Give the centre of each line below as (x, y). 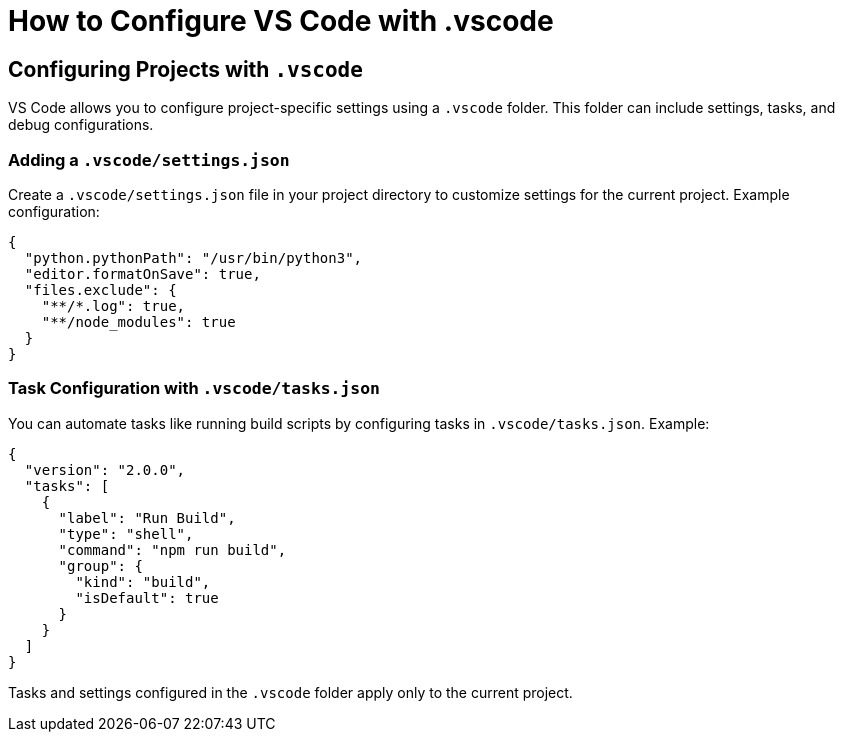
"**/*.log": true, (113, 305)
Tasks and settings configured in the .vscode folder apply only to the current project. (290, 692)
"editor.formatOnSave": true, (142, 273)
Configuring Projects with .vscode (185, 69)
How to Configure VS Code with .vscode (281, 21)
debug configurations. (81, 125)
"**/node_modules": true (138, 321)
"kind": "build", (143, 581)
